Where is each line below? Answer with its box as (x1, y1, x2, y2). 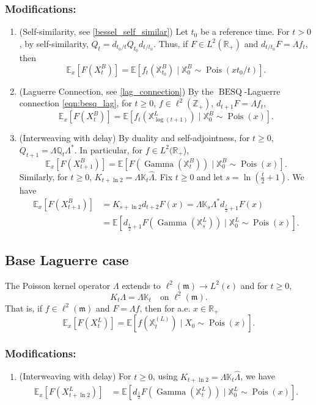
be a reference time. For (200, 25, 290, 38)
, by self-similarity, (19, 37, 89, 49)
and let (197, 170, 223, 183)
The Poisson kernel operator (5, 279, 111, 291)
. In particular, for (74, 143, 142, 156)
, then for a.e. (139, 301, 191, 314)
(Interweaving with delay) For (19, 370, 131, 382)
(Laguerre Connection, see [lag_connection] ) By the (19, 84, 214, 97)
